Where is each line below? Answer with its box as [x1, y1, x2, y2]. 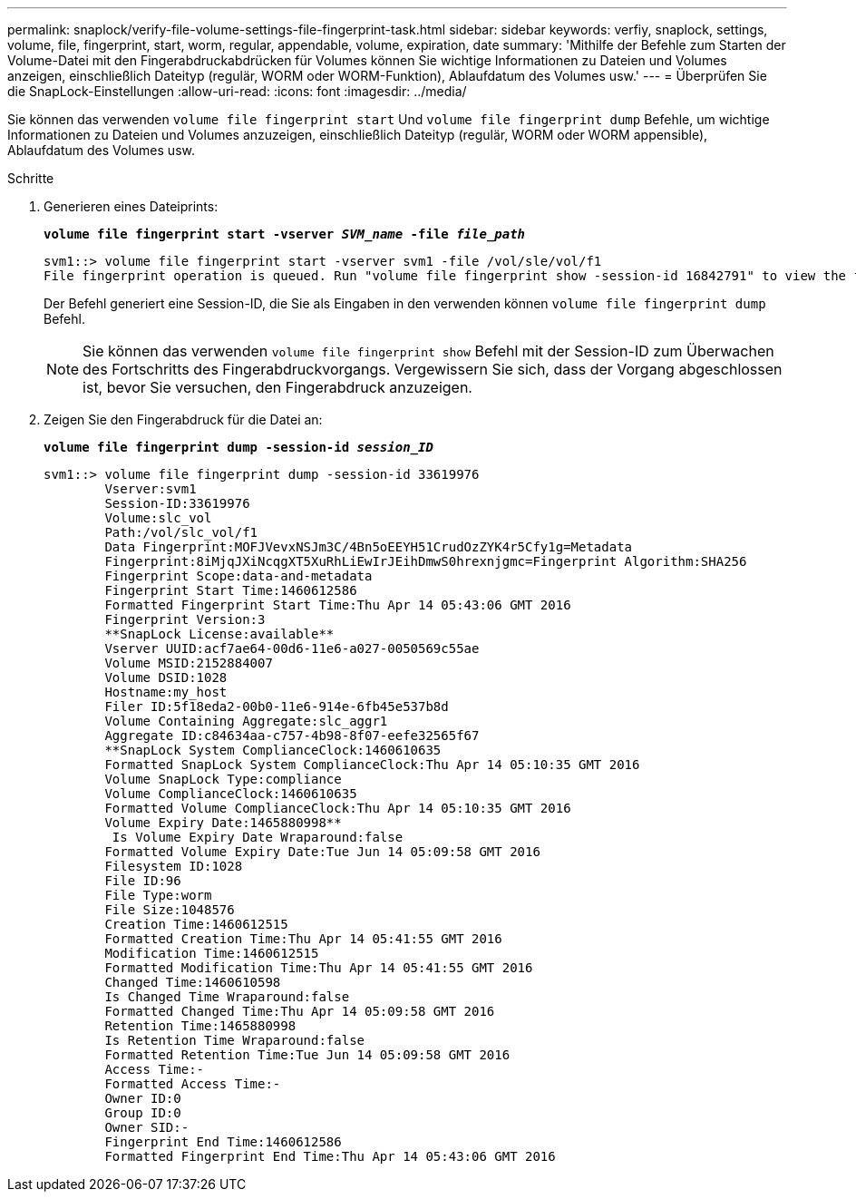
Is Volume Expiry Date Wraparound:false [112, 830, 404, 844]
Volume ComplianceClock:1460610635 [104, 786, 357, 801]
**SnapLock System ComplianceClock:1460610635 [104, 743, 442, 757]
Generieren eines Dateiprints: [44, 199, 219, 214]
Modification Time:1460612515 [104, 946, 319, 960]
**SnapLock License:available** [104, 627, 335, 641]
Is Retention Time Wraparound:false [104, 1033, 365, 1048]
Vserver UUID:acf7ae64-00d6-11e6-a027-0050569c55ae [104, 641, 480, 656]
